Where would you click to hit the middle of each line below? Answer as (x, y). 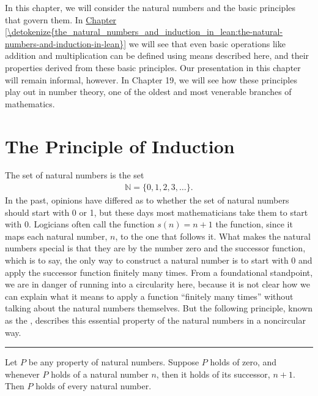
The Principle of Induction (120, 146)
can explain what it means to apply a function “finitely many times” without (149, 296)
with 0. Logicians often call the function (80, 224)
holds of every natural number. (94, 386)
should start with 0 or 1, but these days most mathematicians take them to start (157, 212)
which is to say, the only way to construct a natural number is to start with (147, 260)
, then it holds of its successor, (213, 374)
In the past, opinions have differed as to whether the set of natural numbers (147, 200)
